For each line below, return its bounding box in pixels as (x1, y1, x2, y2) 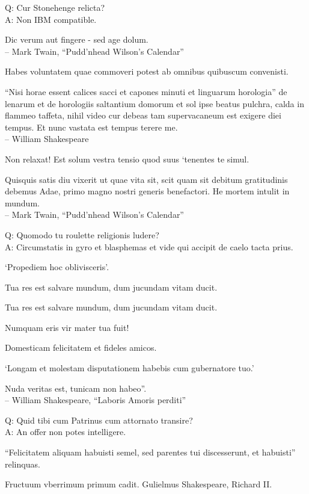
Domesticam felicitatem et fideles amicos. (5, 341, 157, 354)
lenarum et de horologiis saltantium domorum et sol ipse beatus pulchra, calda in (5, 97, 304, 110)
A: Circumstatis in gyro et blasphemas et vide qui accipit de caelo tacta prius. (5, 240, 293, 253)
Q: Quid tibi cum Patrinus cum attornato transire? (5, 413, 193, 426)
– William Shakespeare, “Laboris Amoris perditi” (5, 394, 186, 406)
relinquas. (5, 457, 40, 470)
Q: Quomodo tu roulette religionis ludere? (5, 228, 159, 241)
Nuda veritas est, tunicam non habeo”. (5, 381, 147, 394)
